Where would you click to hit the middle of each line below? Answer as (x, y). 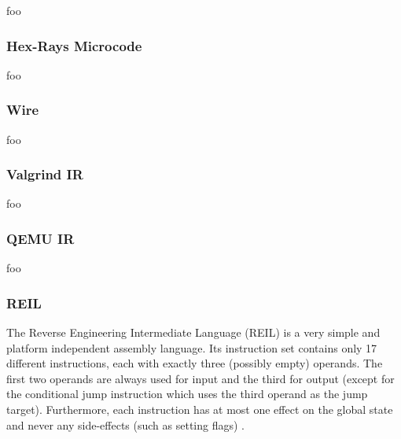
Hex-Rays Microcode (74, 45)
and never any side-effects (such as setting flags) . (126, 424)
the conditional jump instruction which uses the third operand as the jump (187, 394)
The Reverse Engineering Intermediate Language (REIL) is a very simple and (193, 332)
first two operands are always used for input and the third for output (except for (200, 378)
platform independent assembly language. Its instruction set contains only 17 (192, 347)
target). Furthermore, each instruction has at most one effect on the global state (200, 409)
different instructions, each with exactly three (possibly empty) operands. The (195, 363)
